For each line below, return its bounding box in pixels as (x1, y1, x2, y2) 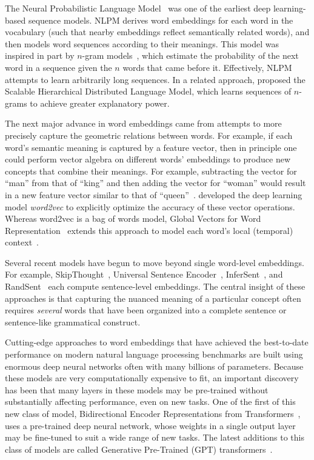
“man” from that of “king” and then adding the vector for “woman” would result (5, 176, 306, 189)
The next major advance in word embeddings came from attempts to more (5, 117, 282, 130)
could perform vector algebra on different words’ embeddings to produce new (5, 153, 290, 165)
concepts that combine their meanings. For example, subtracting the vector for (5, 164, 297, 177)
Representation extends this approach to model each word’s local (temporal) (5, 224, 293, 236)
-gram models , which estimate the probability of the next (82, 49, 299, 62)
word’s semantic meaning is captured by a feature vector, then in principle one (5, 141, 297, 153)
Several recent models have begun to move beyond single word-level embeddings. (5, 256, 304, 268)
